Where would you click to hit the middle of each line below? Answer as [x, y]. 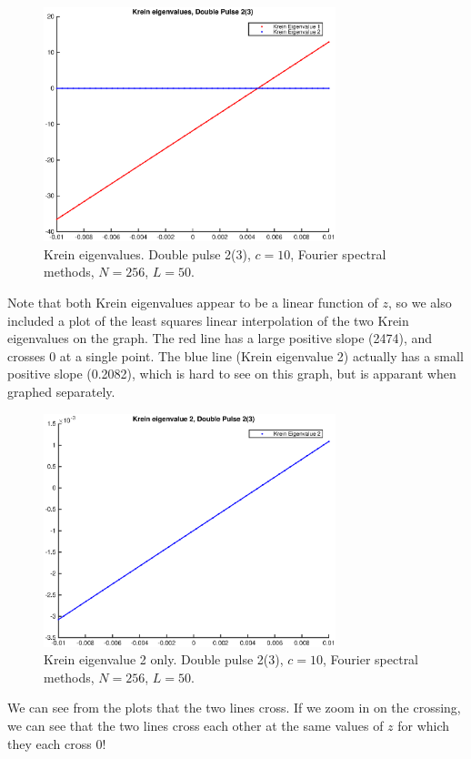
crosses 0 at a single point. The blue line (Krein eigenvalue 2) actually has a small [235, 355]
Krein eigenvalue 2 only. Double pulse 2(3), [164, 659]
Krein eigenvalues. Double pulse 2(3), [147, 253]
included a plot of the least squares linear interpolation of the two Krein [208, 320]
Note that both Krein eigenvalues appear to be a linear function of [193, 303]
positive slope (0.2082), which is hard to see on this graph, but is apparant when [232, 374]
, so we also [420, 303]
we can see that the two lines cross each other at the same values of [195, 725]
